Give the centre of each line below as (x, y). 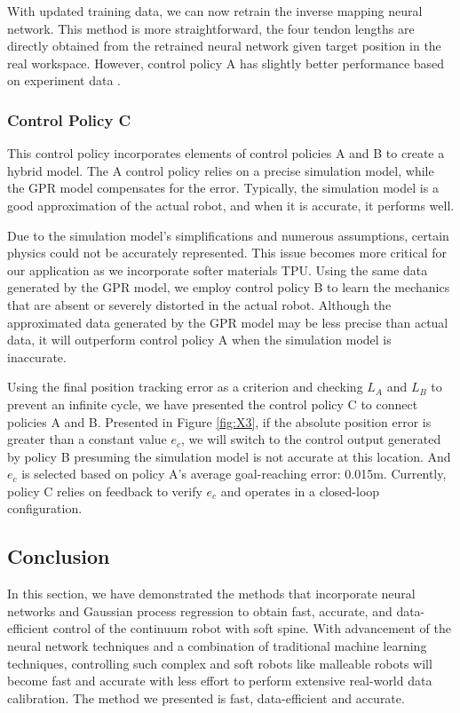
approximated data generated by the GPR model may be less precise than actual (228, 322)
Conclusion (59, 556)
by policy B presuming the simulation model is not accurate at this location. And (229, 456)
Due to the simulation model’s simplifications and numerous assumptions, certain (228, 235)
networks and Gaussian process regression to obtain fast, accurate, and (200, 610)
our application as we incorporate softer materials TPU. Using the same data (218, 269)
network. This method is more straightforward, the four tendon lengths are (211, 28)
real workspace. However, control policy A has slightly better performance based (226, 63)
